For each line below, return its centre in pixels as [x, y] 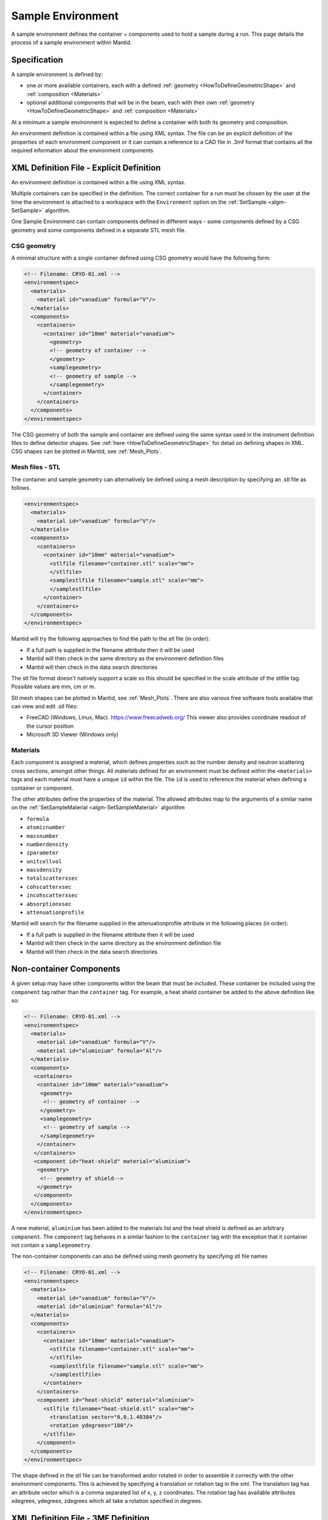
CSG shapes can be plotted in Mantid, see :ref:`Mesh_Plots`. [87, 451]
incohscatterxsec [52, 896]
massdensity [44, 870]
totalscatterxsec [52, 878]
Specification [37, 60]
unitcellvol [44, 861]
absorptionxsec [49, 904]
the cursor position [50, 726]
